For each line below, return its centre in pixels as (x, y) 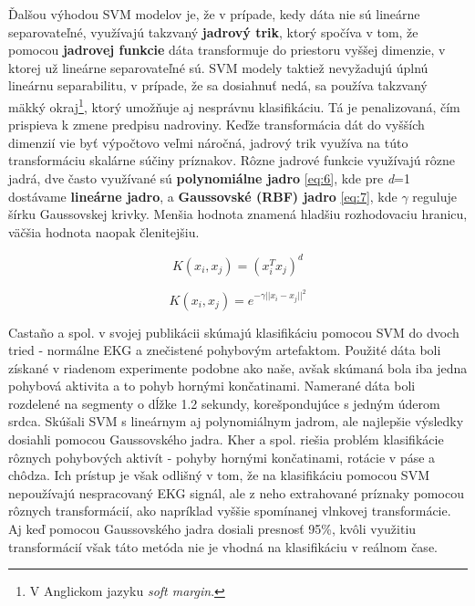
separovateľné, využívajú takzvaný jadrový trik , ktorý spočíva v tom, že (213, 31)
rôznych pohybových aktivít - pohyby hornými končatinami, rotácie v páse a (222, 457)
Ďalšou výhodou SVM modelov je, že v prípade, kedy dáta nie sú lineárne (214, 14)
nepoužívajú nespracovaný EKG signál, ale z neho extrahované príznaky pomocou (236, 492)
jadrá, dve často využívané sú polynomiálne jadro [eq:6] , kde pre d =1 (209, 178)
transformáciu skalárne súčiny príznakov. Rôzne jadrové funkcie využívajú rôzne (232, 160)
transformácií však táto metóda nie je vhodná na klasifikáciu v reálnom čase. (223, 546)
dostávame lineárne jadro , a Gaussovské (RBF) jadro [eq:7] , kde (203, 196)
